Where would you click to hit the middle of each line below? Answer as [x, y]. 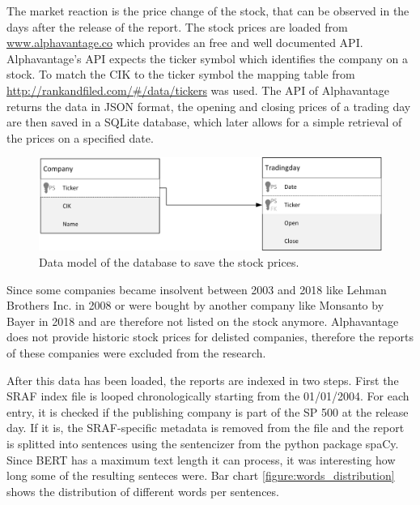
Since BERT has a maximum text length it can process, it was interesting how [201, 459]
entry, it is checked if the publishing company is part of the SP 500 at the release [208, 411]
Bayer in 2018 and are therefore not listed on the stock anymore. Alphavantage [203, 321]
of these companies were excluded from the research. [136, 353]
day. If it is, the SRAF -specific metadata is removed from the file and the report [206, 428]
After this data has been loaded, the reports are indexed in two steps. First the [203, 380]
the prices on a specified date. [80, 137]
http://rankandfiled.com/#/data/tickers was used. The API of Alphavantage [198, 90]
